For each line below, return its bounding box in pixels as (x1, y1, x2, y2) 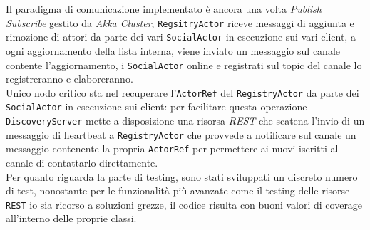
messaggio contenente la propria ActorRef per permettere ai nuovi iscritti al (6, 141, 339, 156)
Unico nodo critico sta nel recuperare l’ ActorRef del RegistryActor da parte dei (6, 85, 359, 100)
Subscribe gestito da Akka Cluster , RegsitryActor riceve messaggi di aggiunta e (6, 15, 354, 30)
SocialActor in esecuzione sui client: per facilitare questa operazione (6, 99, 307, 114)
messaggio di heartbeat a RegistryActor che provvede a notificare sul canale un (6, 127, 356, 142)
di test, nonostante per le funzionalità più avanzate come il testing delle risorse (6, 183, 350, 198)
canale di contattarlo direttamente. (6, 155, 158, 170)
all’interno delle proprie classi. (6, 211, 137, 226)
